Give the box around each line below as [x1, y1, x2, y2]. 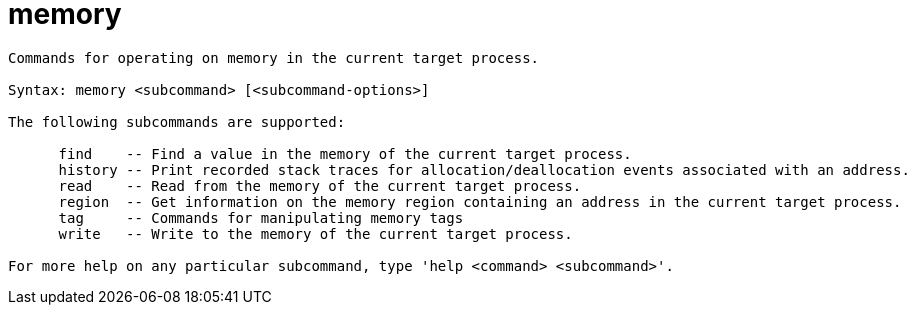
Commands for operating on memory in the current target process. [8, 49, 540, 66]
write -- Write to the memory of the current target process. [58, 225, 573, 242]
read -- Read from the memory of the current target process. [58, 177, 582, 194]
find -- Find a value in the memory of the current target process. [58, 145, 632, 162]
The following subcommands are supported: [8, 113, 346, 130]
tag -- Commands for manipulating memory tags [58, 209, 464, 226]
